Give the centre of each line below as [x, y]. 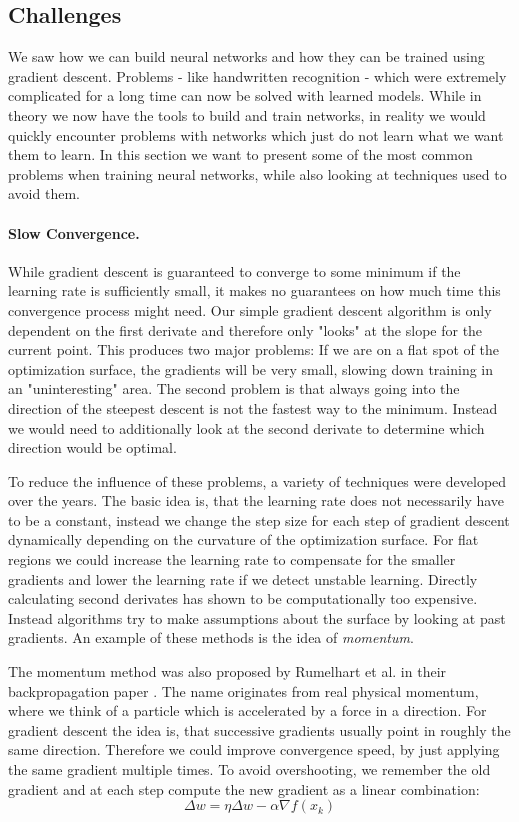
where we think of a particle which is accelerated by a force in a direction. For [247, 710]
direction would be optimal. [92, 447]
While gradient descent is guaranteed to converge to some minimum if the [234, 270]
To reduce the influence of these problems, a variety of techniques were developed [257, 480]
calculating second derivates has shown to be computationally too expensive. [243, 598]
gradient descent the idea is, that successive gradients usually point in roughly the [259, 729]
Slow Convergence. [74, 232]
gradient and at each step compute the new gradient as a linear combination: [244, 788]
